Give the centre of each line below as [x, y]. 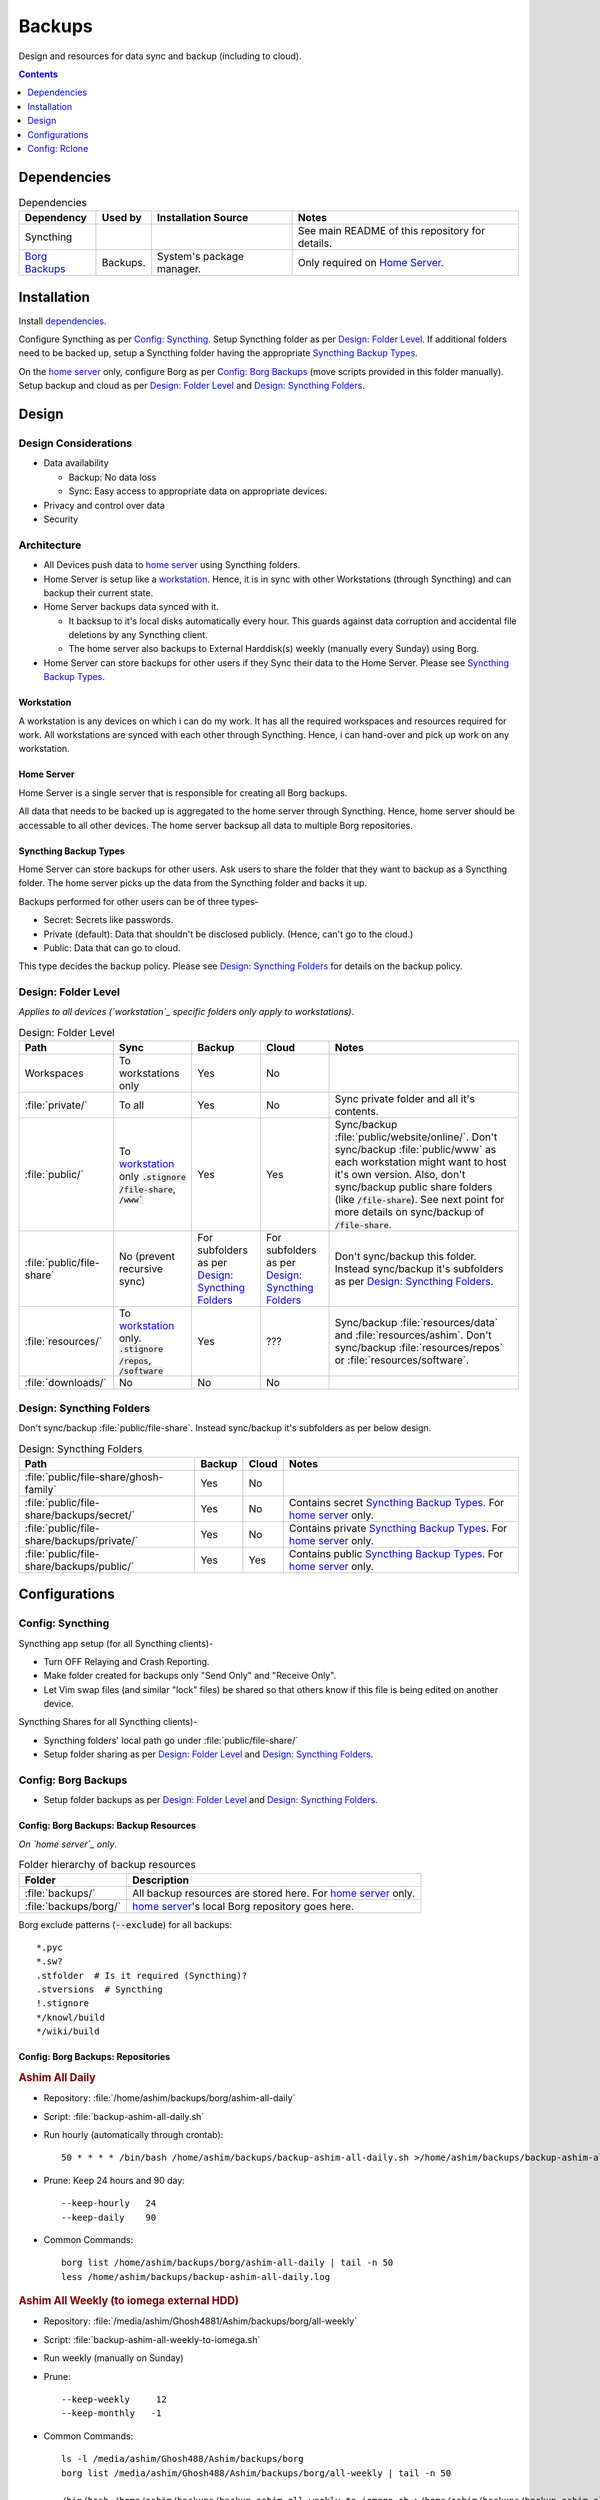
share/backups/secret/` [79, 1515]
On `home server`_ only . [68, 1844]
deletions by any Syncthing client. [138, 635]
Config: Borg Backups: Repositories [94, 2057]
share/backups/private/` [81, 1540]
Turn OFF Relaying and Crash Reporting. [126, 1661]
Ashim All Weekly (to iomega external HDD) [129, 2301]
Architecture [50, 545]
